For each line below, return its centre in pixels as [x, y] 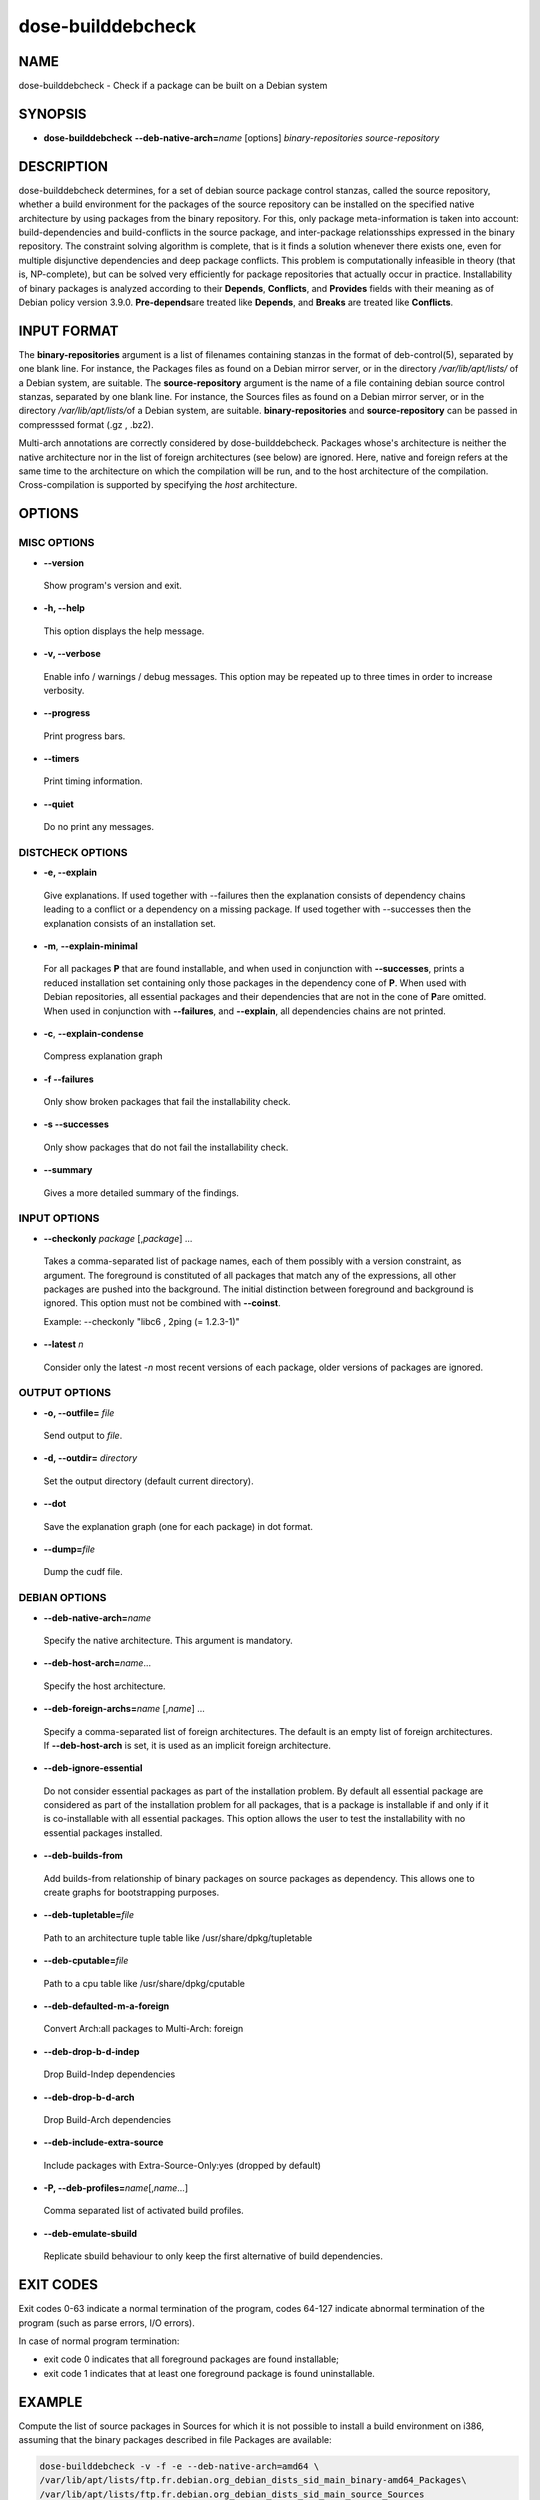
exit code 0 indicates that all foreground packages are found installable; [191, 2359]
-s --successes [76, 1124]
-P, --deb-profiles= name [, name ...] [116, 2188]
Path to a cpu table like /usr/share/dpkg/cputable [144, 1983]
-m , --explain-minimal [91, 946]
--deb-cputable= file [86, 1961]
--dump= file [69, 1549]
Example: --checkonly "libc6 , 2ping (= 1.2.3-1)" [141, 1321]
